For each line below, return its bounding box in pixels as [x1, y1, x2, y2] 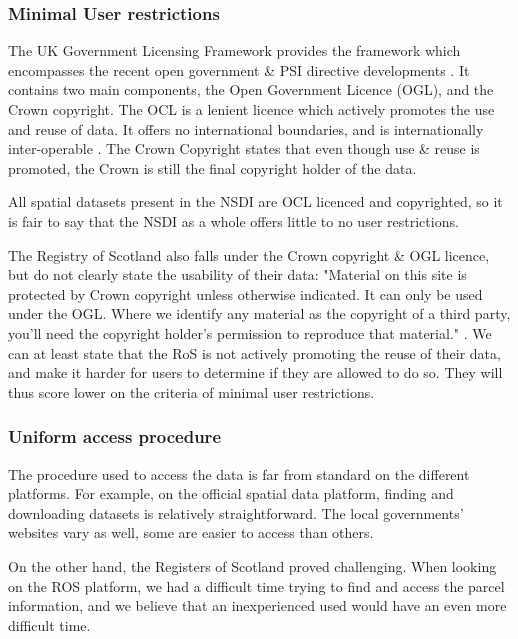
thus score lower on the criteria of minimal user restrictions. [8, 381, 375, 402]
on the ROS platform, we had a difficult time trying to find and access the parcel [8, 575, 505, 596]
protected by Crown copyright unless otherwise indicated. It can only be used [8, 283, 483, 304]
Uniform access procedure [8, 424, 221, 449]
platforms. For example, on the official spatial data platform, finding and [8, 483, 454, 504]
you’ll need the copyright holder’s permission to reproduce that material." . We [8, 322, 492, 343]
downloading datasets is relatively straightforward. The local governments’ [8, 502, 464, 523]
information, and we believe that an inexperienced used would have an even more [8, 595, 507, 616]
